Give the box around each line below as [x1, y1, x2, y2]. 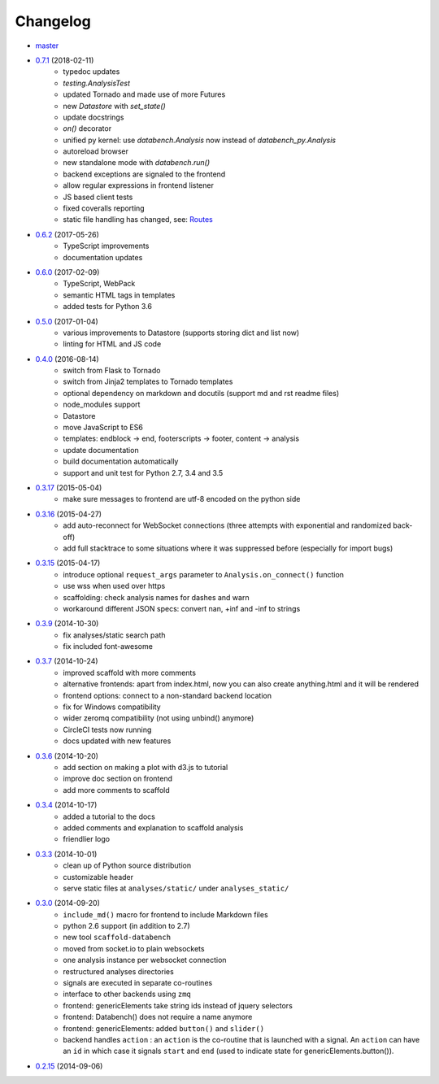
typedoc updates [63, 67, 120, 76]
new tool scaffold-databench [63, 932, 171, 943]
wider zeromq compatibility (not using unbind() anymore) [63, 713, 254, 723]
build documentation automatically [63, 456, 179, 467]
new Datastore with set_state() [63, 101, 166, 111]
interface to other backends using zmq [63, 989, 191, 999]
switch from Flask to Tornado [63, 366, 161, 376]
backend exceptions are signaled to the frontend [63, 169, 226, 179]
